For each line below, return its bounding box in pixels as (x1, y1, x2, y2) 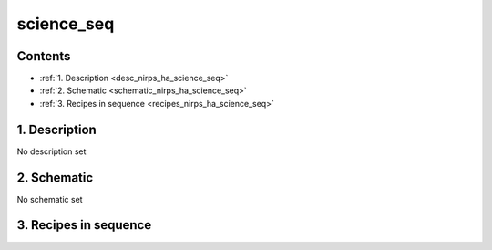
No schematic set (16, 193, 83, 204)
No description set (16, 146, 87, 157)
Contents (16, 48, 71, 64)
